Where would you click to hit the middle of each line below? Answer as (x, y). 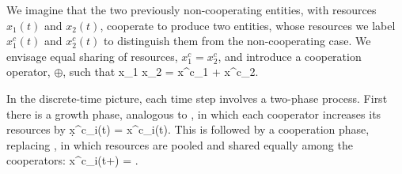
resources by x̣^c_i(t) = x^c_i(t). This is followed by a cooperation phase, (188, 129)
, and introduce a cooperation (290, 56)
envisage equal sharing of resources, (92, 56)
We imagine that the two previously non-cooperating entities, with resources (192, 9)
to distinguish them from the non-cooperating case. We (237, 41)
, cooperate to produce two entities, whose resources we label (248, 25)
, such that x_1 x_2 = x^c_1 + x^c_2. (161, 72)
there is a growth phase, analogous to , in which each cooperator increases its (194, 113)
